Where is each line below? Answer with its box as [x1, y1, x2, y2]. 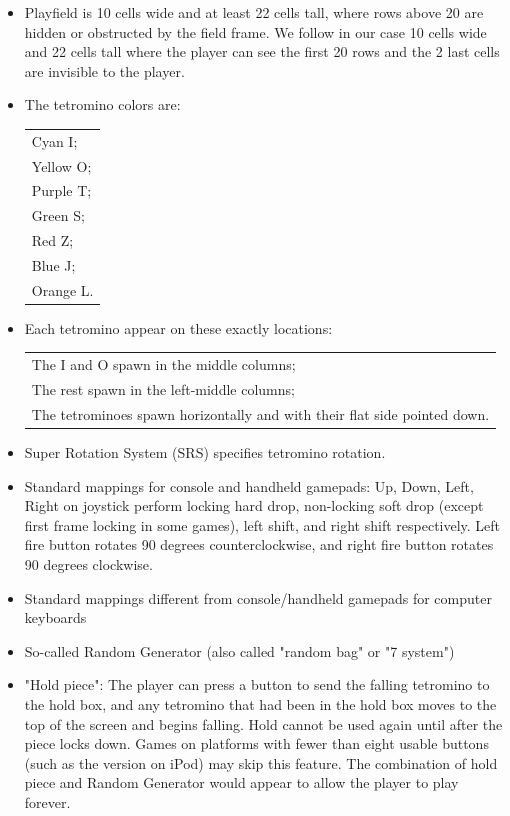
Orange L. [31, 279, 94, 300]
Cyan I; [31, 130, 78, 151]
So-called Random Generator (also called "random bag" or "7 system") [24, 640, 455, 661]
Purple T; [31, 180, 92, 201]
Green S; [31, 205, 85, 226]
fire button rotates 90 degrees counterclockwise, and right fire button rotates [24, 534, 494, 555]
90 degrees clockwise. [24, 553, 153, 574]
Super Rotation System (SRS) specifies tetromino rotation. [24, 442, 386, 462]
